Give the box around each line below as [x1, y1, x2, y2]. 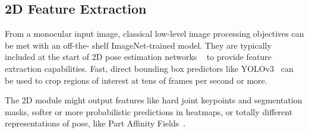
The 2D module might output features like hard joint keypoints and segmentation [5, 94, 302, 106]
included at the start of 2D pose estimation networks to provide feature [5, 50, 272, 63]
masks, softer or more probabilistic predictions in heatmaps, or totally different [5, 105, 293, 118]
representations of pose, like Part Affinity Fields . [5, 117, 186, 129]
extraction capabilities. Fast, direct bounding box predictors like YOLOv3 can [5, 62, 294, 74]
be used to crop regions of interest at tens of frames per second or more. [5, 74, 267, 86]
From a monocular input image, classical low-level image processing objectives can [5, 27, 304, 40]
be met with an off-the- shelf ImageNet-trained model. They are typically [5, 39, 272, 51]
